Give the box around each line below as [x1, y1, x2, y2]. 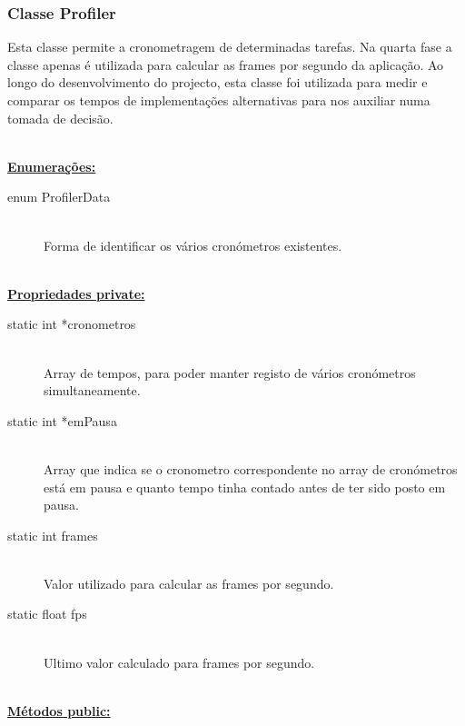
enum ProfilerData [7, 187, 111, 206]
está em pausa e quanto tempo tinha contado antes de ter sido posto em [44, 477, 446, 496]
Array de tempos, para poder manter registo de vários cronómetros [44, 363, 416, 382]
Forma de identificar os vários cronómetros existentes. [44, 235, 342, 254]
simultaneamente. [44, 381, 141, 400]
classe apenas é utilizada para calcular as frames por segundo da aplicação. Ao [7, 55, 444, 74]
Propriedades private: [7, 283, 145, 303]
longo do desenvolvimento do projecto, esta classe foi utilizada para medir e [7, 73, 428, 92]
